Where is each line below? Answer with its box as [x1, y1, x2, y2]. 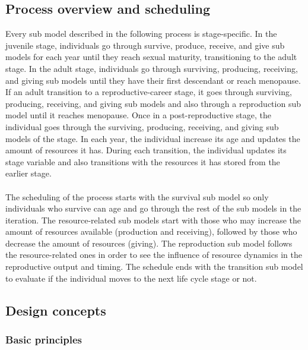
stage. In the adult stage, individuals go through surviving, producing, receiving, [5, 62, 298, 74]
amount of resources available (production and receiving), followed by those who [5, 225, 297, 238]
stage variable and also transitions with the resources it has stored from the [5, 155, 280, 168]
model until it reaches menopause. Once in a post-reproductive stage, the [5, 109, 272, 121]
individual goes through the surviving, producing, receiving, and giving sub [5, 120, 279, 133]
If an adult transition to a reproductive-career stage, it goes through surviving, [5, 86, 292, 98]
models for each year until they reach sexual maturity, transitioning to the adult [5, 51, 297, 63]
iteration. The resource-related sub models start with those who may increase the [5, 213, 301, 226]
